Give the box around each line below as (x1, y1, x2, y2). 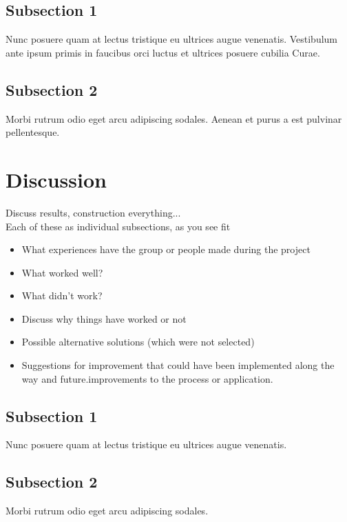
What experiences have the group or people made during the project (21, 242, 311, 257)
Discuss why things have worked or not (21, 311, 187, 325)
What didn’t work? (21, 288, 103, 303)
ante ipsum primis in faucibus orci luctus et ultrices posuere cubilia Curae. (6, 45, 320, 59)
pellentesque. (6, 125, 60, 139)
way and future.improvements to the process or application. (21, 371, 273, 385)
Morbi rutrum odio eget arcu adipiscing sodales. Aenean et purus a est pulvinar (6, 111, 342, 126)
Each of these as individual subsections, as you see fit (6, 219, 231, 233)
